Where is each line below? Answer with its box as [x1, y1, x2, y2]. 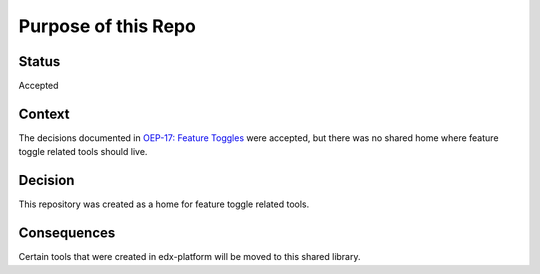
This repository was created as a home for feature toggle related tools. [18, 198, 310, 210]
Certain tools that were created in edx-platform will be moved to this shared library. [18, 251, 361, 263]
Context [18, 105, 70, 122]
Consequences [18, 225, 116, 242]
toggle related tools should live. [18, 146, 148, 158]
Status [18, 53, 61, 70]
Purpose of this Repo [18, 15, 197, 37]
